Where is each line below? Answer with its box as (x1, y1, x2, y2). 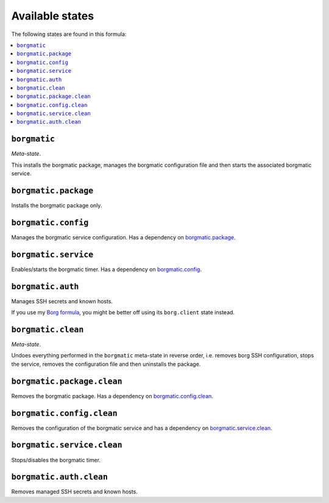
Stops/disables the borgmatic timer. (11, 456, 101, 463)
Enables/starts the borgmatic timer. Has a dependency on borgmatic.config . (11, 266, 202, 273)
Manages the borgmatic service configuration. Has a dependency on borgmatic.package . (11, 233, 236, 241)
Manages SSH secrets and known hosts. (11, 297, 113, 304)
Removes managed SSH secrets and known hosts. (11, 488, 138, 496)
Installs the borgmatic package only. (11, 202, 102, 209)
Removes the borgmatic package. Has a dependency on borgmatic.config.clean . (11, 392, 213, 399)
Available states (11, 9, 94, 23)
